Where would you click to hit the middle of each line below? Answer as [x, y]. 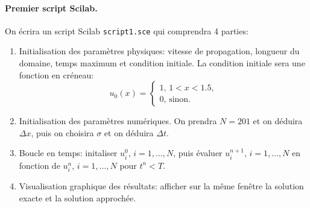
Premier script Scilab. [51, 8]
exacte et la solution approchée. [77, 197]
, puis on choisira [62, 132]
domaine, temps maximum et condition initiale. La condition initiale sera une [162, 63]
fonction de [40, 165]
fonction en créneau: [56, 74]
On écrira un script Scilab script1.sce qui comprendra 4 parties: [127, 30]
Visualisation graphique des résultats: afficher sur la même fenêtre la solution [161, 186]
